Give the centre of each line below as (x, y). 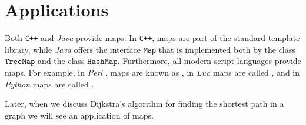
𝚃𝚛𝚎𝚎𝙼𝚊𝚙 (20, 62)
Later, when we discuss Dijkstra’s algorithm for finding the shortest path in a (144, 104)
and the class (61, 61)
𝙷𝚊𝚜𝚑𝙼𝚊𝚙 (102, 62)
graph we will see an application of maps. (79, 115)
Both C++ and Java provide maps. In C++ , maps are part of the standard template (152, 38)
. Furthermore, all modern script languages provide (209, 61)
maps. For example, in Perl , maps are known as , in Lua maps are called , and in (152, 72)
